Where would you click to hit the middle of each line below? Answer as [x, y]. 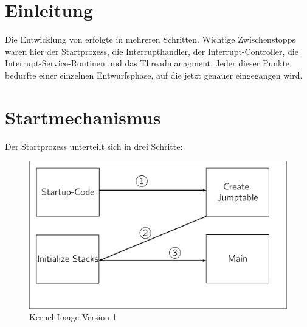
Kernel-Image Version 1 [73, 317]
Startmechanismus [83, 117]
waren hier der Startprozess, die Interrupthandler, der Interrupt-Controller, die [152, 51]
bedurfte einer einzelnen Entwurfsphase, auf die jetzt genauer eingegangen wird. [154, 75]
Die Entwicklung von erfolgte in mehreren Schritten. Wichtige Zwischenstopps [150, 39]
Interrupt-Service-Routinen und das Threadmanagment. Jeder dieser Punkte [147, 63]
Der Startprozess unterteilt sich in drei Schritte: [94, 146]
